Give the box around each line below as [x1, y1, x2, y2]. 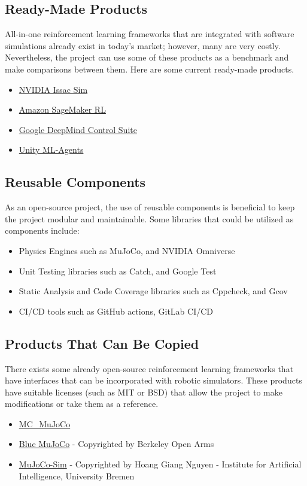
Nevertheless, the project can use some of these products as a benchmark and [5, 51, 289, 64]
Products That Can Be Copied [5, 334, 199, 352]
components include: [5, 224, 80, 237]
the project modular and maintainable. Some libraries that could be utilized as [5, 212, 294, 225]
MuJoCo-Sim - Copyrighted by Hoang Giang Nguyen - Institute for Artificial [19, 458, 302, 470]
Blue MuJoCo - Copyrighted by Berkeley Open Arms [19, 437, 214, 450]
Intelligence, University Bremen [19, 469, 135, 482]
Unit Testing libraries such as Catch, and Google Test [19, 264, 217, 277]
